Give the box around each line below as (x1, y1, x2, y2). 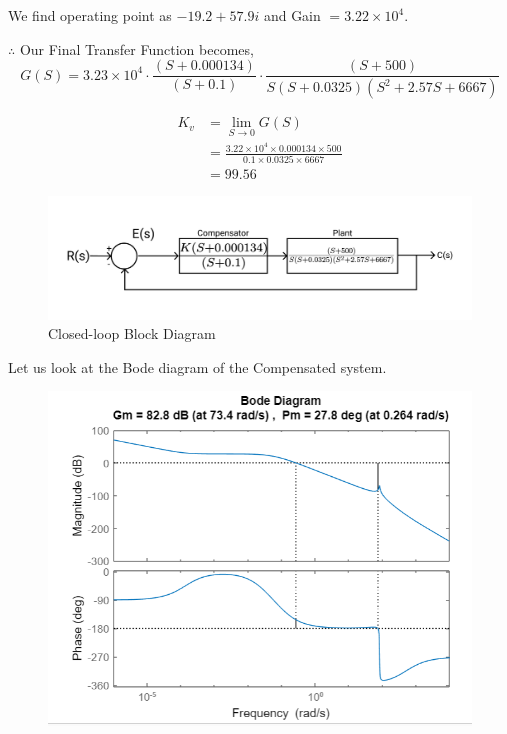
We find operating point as (8, 5, 172, 25)
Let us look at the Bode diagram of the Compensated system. (8, 356, 387, 377)
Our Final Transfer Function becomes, (19, 38, 254, 59)
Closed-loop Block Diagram (48, 323, 216, 344)
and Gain (263, 5, 321, 25)
